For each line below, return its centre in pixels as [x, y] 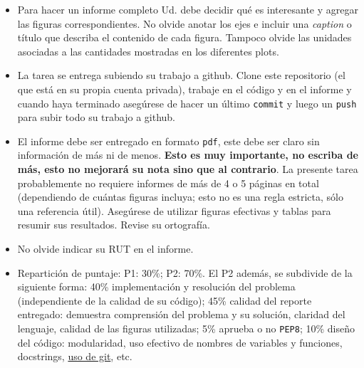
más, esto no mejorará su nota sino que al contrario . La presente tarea [188, 169]
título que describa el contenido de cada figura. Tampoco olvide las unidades [184, 37]
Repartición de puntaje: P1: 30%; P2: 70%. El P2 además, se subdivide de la [185, 272]
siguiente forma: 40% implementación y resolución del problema [156, 286]
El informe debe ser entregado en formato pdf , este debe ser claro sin [168, 141]
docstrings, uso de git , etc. [75, 356]
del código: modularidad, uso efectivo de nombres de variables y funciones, [180, 342]
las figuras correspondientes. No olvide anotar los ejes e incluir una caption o [184, 23]
